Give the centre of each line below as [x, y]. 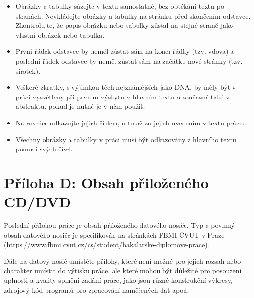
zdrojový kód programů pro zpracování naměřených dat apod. [97, 289]
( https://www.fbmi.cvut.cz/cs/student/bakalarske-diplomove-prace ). [107, 244]
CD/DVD [37, 202]
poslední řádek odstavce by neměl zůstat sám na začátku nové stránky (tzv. [129, 61]
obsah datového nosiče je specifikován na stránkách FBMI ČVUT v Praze [114, 235]
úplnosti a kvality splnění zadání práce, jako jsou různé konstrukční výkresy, [118, 280]
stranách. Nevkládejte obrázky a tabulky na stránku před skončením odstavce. [133, 15]
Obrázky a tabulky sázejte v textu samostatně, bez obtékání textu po [120, 6]
